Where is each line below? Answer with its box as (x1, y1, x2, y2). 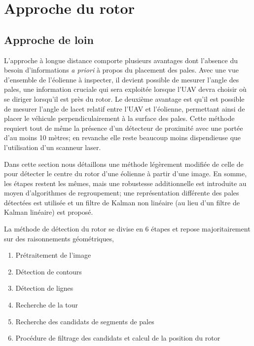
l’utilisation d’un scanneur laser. (4, 142, 101, 152)
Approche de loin (4, 32, 94, 47)
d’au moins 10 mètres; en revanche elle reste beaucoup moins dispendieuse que (4, 132, 241, 143)
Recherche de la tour (15, 300, 78, 310)
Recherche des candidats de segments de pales (15, 316, 154, 326)
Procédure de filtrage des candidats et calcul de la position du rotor (15, 333, 220, 343)
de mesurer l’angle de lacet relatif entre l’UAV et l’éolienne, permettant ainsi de (4, 103, 245, 114)
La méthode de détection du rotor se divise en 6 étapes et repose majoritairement (4, 224, 251, 234)
